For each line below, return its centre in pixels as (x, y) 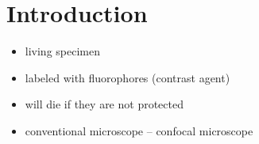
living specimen (62, 51)
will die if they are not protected (104, 104)
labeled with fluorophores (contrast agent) (128, 77)
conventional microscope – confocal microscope (139, 130)
